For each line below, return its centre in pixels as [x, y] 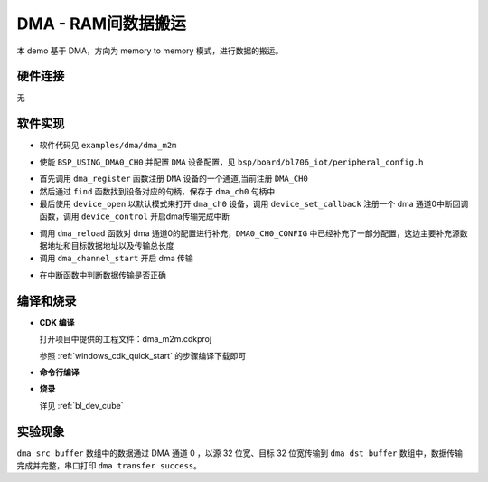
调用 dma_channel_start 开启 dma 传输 [116, 259]
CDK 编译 [57, 322]
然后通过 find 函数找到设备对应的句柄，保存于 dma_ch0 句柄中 [157, 191]
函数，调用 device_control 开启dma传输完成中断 [135, 216]
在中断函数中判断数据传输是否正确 [103, 275]
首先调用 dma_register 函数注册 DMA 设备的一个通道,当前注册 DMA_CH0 [174, 179]
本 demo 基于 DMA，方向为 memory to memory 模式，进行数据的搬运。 [150, 51]
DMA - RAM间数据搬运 [101, 24]
